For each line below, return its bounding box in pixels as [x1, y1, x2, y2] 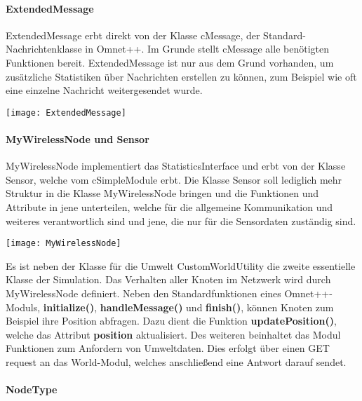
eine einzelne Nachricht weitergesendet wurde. [6, 83, 203, 97]
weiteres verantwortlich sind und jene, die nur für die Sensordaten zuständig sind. [6, 213, 356, 228]
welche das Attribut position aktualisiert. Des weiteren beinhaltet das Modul [6, 327, 341, 341]
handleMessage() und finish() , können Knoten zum [100, 299, 334, 314]
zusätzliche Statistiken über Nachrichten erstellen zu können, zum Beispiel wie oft [6, 69, 357, 83]
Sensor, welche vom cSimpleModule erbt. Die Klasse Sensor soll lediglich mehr [6, 172, 342, 186]
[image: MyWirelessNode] [6, 238, 121, 249]
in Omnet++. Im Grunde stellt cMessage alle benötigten [85, 41, 329, 56]
